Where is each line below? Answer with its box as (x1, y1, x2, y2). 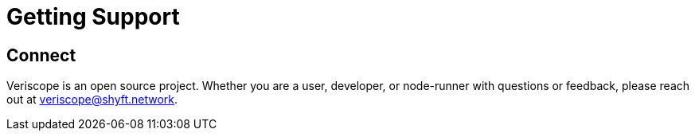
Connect (6, 45, 76, 65)
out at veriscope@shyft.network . (6, 92, 178, 107)
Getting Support (6, 3, 180, 30)
